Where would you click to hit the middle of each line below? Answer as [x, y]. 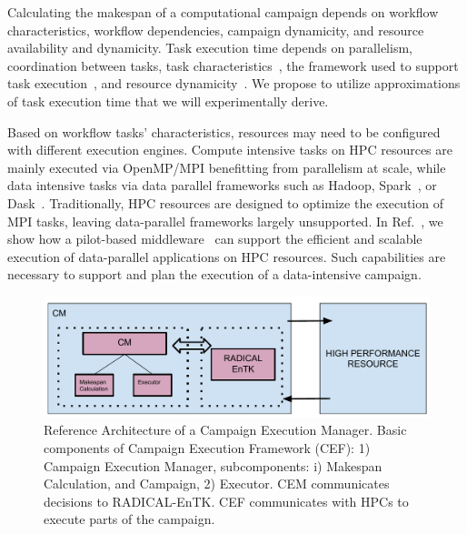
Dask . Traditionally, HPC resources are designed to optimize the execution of [225, 202]
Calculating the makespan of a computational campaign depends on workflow [223, 12]
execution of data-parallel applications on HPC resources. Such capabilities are [227, 256]
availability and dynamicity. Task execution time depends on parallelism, [210, 48]
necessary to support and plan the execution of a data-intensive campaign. [214, 274]
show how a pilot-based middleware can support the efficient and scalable [215, 239]
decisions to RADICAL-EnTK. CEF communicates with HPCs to [226, 501]
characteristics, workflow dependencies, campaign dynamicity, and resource [216, 30]
